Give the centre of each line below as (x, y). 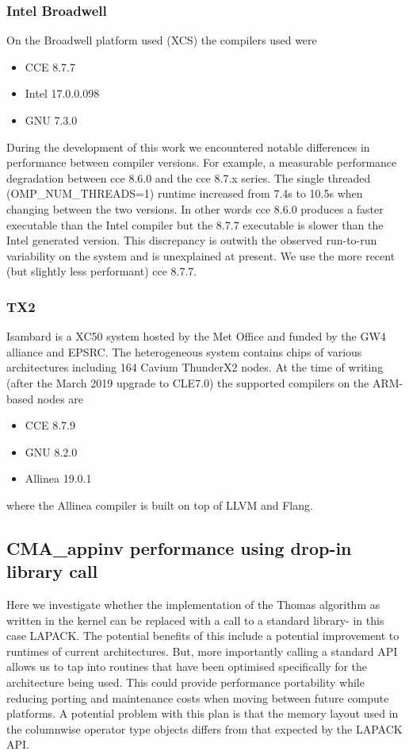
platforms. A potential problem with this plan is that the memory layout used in (203, 713)
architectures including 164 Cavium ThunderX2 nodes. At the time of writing (195, 367)
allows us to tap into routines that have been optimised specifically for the (187, 666)
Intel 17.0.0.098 (62, 93)
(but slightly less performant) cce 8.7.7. (102, 271)
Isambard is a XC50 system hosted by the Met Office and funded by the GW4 (196, 336)
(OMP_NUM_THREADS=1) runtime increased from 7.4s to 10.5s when (185, 193)
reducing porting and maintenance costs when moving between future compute (198, 697)
